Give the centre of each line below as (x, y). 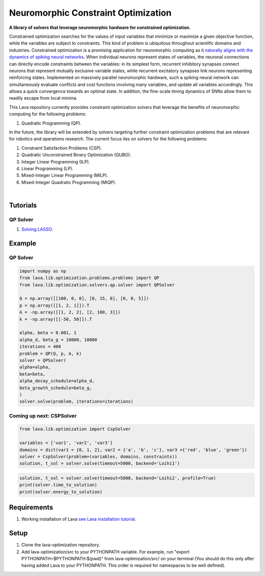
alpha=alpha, (35, 367)
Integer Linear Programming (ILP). (56, 161)
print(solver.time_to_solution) (58, 485)
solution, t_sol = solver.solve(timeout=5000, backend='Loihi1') (100, 463)
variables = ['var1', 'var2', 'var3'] (66, 443)
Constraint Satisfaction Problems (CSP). (62, 148)
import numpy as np (43, 271)
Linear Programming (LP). (47, 168)
